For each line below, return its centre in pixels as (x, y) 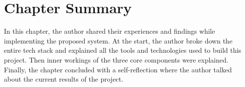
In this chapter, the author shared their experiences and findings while (110, 31)
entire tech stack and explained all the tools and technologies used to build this (123, 50)
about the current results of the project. (64, 79)
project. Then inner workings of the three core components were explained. (116, 59)
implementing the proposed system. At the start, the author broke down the (118, 40)
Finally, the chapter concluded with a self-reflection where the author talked (118, 69)
